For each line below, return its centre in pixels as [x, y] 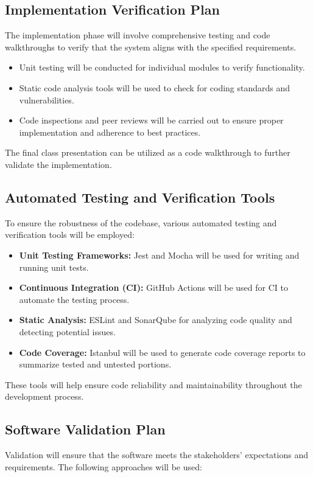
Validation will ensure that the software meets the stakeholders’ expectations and [156, 455]
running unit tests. [54, 267]
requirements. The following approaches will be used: [104, 466]
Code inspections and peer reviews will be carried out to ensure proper [151, 120]
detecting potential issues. [67, 331]
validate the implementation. [58, 164]
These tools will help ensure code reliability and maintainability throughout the [153, 384]
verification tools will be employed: [70, 235]
